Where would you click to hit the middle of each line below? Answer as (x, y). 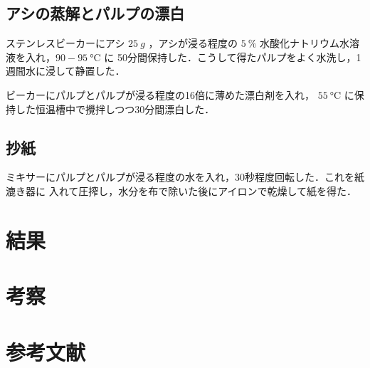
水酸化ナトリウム (300, 43)
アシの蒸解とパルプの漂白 (95, 13)
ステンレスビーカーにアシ (65, 43)
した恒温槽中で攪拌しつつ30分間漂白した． (115, 109)
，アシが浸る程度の (193, 43)
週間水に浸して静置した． (65, 71)
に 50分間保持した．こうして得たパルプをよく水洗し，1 (233, 57)
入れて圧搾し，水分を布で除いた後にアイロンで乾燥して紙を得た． (203, 190)
